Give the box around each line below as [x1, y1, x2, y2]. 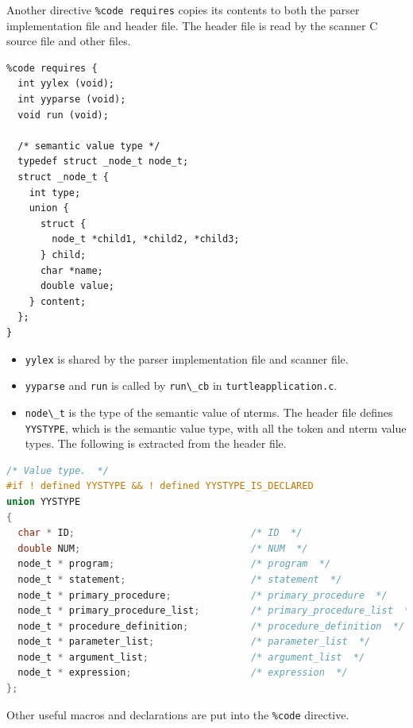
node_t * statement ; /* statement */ [17, 573, 342, 585]
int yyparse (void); [17, 94, 126, 106]
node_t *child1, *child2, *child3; [52, 233, 240, 245]
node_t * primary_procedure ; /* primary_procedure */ [17, 589, 388, 601]
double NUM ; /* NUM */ [17, 542, 308, 554]
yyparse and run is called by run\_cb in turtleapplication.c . [25, 377, 338, 394]
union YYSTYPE [6, 495, 81, 507]
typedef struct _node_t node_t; [17, 156, 189, 168]
